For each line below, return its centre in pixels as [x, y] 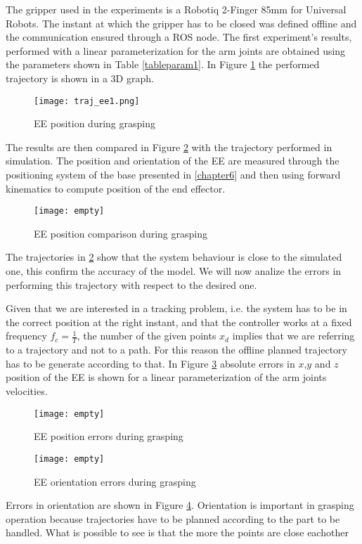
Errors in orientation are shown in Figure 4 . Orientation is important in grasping [180, 505]
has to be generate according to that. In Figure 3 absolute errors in [150, 363]
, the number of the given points [147, 336]
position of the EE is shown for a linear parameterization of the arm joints [166, 377]
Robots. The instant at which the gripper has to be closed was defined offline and [181, 23]
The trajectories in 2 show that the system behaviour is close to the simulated [174, 257]
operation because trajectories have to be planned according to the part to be [173, 518]
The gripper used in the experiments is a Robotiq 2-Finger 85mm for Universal [176, 9]
